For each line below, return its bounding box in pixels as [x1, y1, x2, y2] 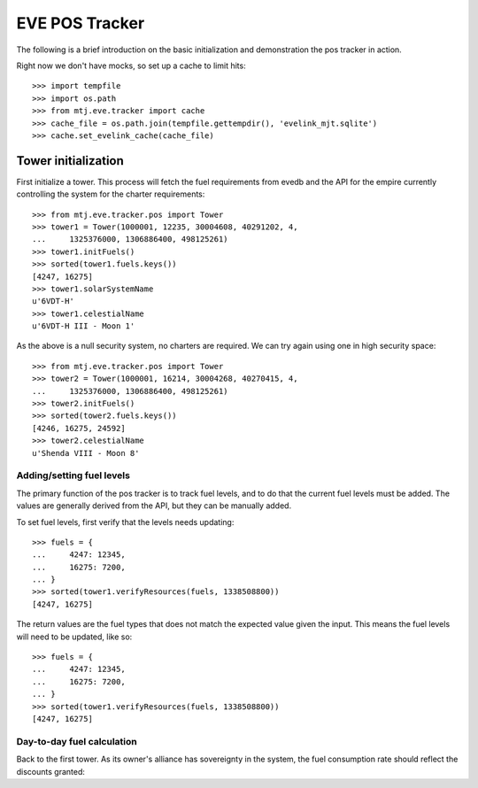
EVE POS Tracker [16, 13, 145, 33]
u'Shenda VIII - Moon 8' [32, 448, 140, 458]
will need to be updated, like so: [16, 631, 133, 642]
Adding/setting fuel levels [16, 469, 130, 482]
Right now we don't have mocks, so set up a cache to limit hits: [16, 60, 247, 71]
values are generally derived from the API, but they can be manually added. [16, 500, 292, 511]
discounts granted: [16, 766, 86, 776]
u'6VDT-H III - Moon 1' [32, 321, 135, 331]
